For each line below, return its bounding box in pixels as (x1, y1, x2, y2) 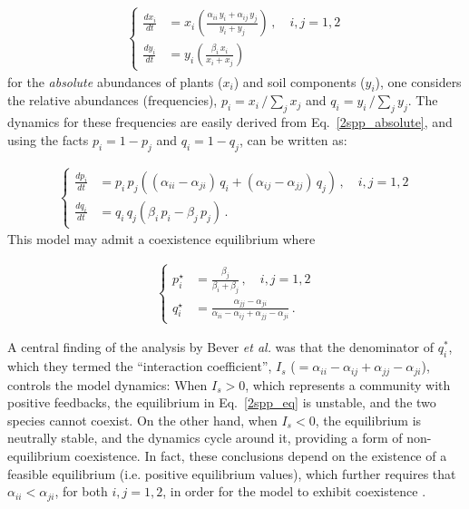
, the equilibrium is (315, 410, 422, 429)
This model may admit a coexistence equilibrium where (7, 230, 316, 249)
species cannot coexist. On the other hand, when (7, 410, 278, 429)
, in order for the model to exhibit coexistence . (162, 482, 426, 501)
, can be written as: (239, 130, 347, 149)
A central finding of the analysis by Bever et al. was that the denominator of (7, 338, 434, 357)
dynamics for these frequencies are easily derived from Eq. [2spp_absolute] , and (7, 113, 453, 132)
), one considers (375, 72, 462, 91)
